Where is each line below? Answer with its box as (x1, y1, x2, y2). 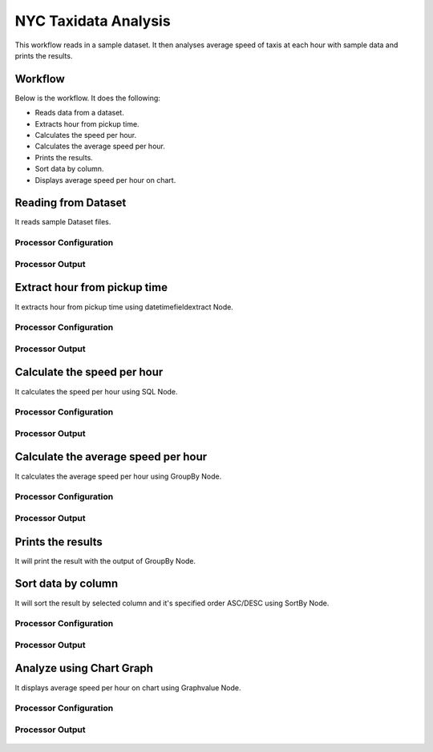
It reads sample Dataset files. (14, 217, 111, 227)
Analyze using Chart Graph (14, 661, 154, 675)
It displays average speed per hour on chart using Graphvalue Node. (14, 682, 241, 693)
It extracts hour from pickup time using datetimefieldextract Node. (14, 301, 234, 312)
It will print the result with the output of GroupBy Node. (14, 556, 196, 565)
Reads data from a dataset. (34, 108, 124, 118)
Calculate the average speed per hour (14, 450, 208, 464)
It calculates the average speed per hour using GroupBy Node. (14, 471, 222, 481)
